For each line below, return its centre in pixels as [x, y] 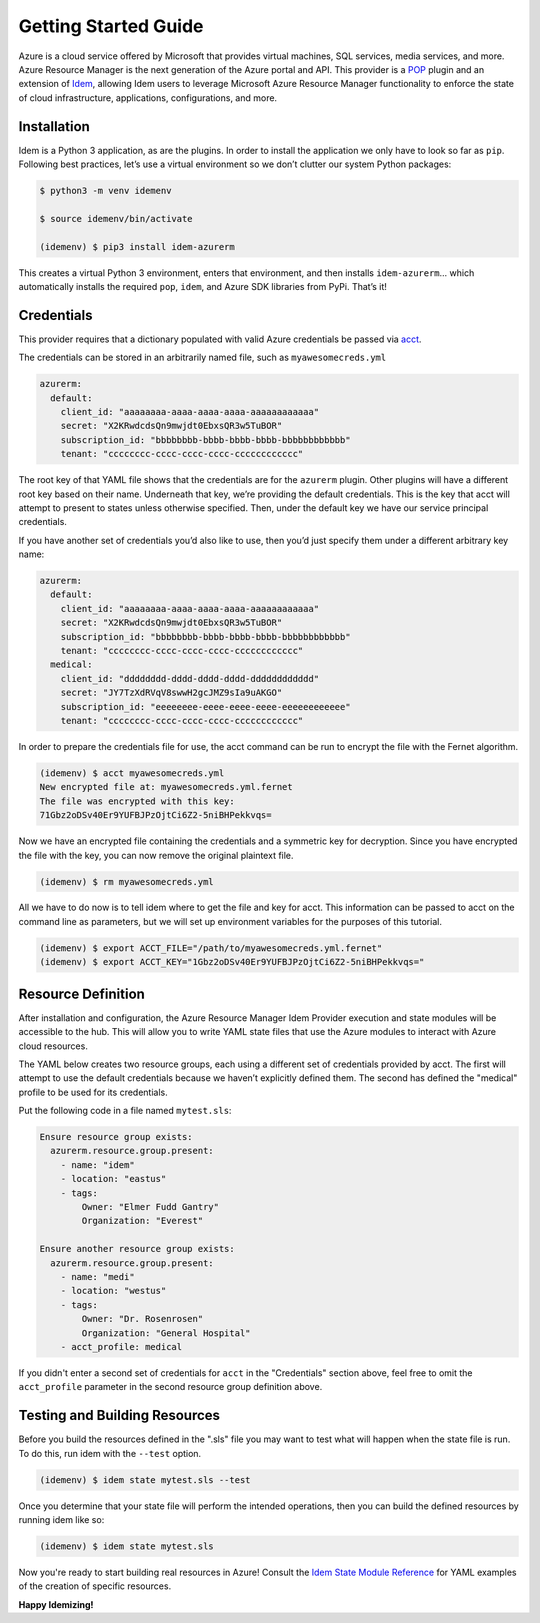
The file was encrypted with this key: [137, 801]
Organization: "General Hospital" [166, 1333]
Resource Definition [81, 993]
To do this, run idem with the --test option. [110, 1453]
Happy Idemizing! [56, 1604]
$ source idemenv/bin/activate [116, 218]
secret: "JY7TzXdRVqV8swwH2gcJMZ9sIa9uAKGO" [171, 693]
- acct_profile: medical [121, 1346]
